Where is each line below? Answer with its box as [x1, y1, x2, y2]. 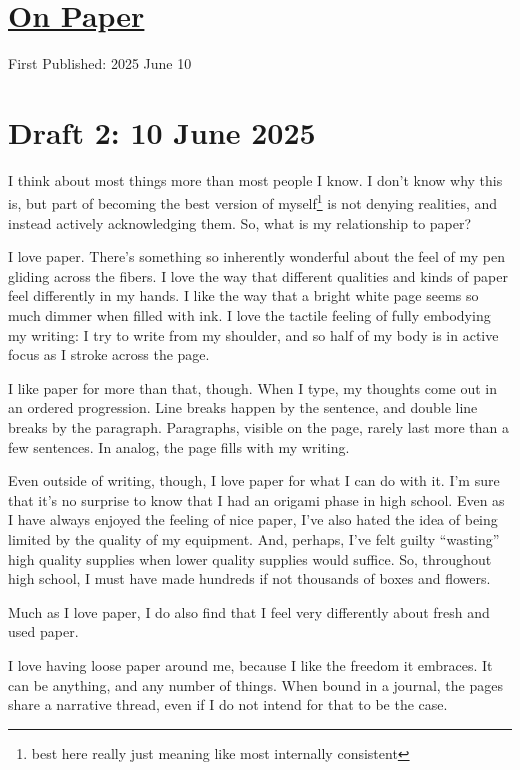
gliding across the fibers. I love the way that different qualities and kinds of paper [8, 265, 508, 286]
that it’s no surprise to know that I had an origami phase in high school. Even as [8, 489, 505, 510]
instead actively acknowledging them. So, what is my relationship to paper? [8, 212, 472, 233]
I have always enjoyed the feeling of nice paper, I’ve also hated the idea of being [8, 509, 498, 530]
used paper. [8, 621, 79, 642]
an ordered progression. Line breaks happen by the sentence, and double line [8, 397, 478, 418]
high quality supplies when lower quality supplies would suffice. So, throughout [8, 548, 492, 569]
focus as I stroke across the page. [8, 344, 210, 365]
